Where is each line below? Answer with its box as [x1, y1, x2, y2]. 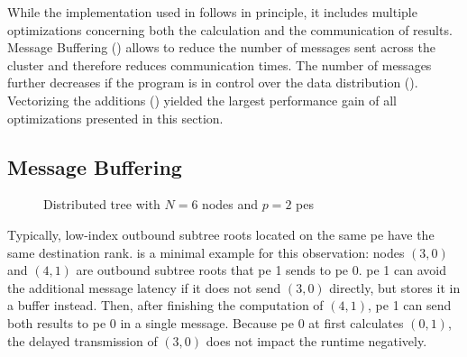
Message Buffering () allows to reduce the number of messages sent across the [7, 38, 435, 57]
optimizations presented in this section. [7, 108, 224, 127]
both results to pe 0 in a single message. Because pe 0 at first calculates [7, 313, 404, 332]
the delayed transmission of [7, 331, 158, 350]
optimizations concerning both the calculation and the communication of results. [7, 20, 453, 39]
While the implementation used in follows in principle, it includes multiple [7, 3, 417, 21]
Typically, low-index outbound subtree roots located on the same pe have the [7, 224, 435, 243]
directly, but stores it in [329, 278, 461, 297]
